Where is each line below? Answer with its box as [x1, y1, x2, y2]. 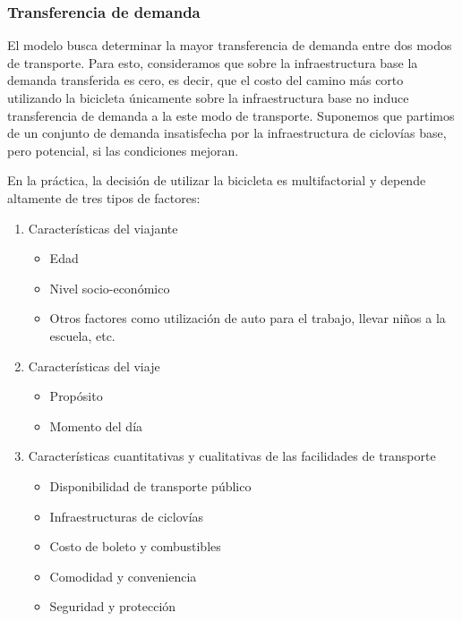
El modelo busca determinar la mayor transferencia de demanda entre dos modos [7, 36, 452, 55]
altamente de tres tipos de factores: [7, 188, 201, 207]
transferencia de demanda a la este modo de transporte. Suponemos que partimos [7, 106, 455, 124]
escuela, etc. [49, 326, 115, 345]
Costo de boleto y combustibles [49, 537, 221, 556]
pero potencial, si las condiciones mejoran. [7, 140, 239, 159]
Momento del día [49, 416, 143, 435]
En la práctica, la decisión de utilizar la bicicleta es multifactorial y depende [7, 171, 426, 190]
